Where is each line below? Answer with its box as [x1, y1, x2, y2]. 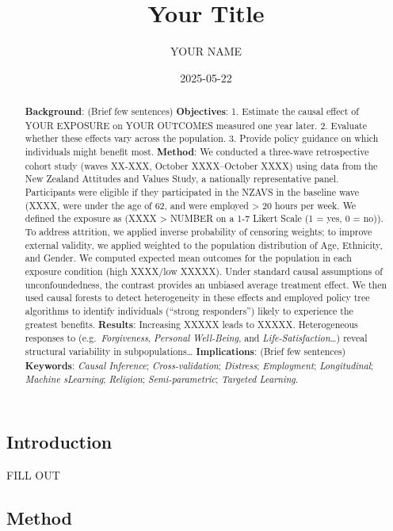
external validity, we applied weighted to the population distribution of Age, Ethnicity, [25, 238, 383, 251]
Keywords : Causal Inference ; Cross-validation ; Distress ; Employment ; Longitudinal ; [25, 358, 374, 372]
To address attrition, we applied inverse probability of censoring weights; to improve [25, 225, 372, 239]
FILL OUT [6, 466, 60, 483]
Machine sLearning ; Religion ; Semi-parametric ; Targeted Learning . [25, 372, 299, 386]
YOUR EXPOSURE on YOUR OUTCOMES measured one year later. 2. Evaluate [25, 118, 368, 132]
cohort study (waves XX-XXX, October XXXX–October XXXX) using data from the [25, 159, 378, 172]
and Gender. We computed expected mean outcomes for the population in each [25, 251, 352, 265]
